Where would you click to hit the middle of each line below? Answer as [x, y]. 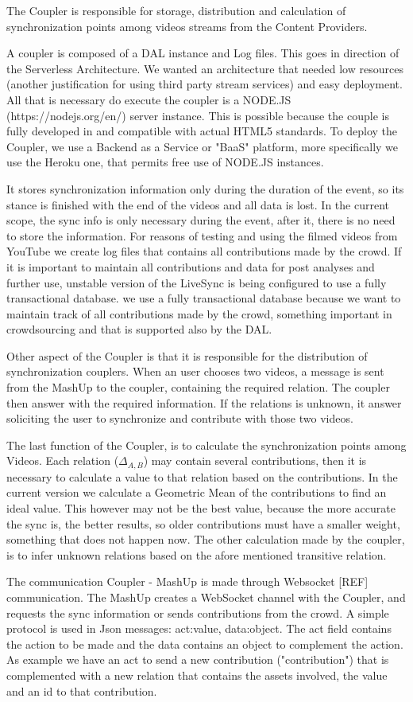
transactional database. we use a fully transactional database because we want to [204, 298]
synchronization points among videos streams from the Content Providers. [187, 26]
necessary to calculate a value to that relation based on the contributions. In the [202, 476]
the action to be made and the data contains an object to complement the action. [205, 643]
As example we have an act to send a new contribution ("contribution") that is [198, 659]
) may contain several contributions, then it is [255, 460]
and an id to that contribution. [82, 690]
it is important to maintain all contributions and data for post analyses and [191, 266]
